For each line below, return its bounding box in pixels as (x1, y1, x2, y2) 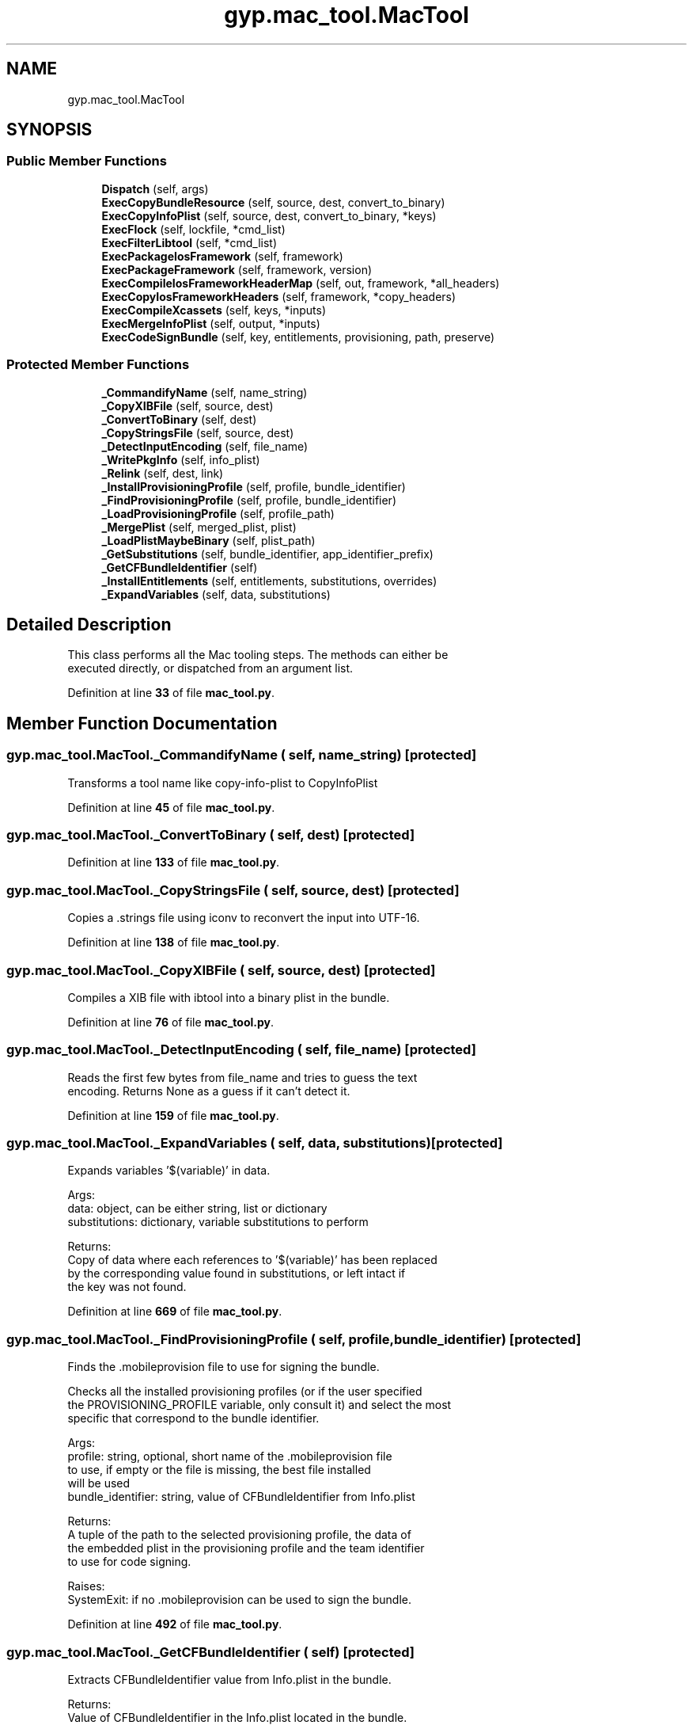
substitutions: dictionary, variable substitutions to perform (67, 1215, 369, 1229)
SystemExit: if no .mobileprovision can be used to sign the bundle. (67, 1593, 411, 1607)
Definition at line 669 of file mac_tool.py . (67, 1304, 282, 1319)
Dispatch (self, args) (101, 181, 209, 196)
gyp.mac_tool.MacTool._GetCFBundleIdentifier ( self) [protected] (6, 1643, 415, 1660)
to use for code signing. (67, 1555, 191, 1569)
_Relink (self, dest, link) (101, 466, 224, 480)
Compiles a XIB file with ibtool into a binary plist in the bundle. (67, 990, 390, 1004)
